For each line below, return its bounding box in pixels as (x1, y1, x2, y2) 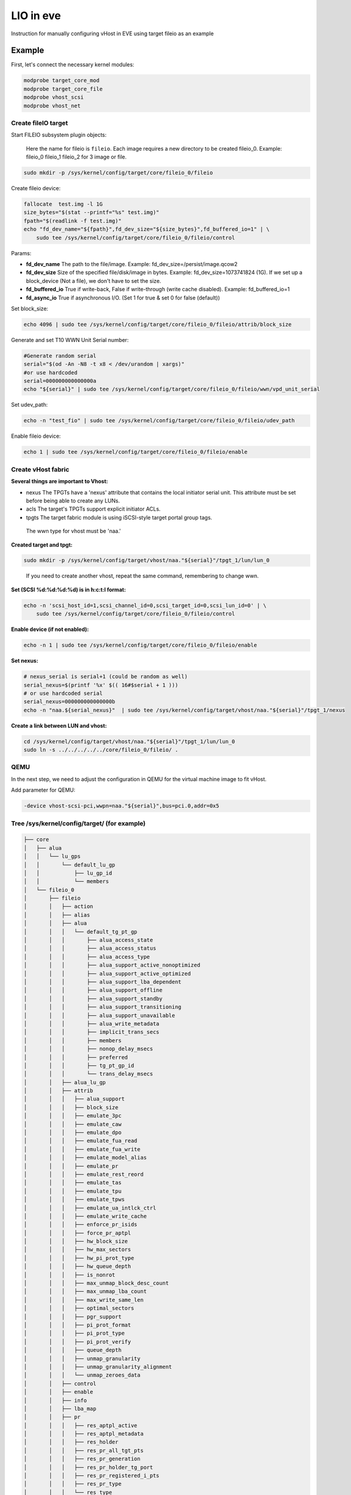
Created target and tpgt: (11, 541, 73, 548)
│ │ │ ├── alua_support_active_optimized (23, 970, 191, 977)
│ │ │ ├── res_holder (23, 1439, 119, 1445)
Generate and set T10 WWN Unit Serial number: (11, 336, 129, 343)
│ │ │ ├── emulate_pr (23, 1163, 119, 1169)
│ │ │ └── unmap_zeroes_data (23, 1372, 141, 1378)
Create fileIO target (11, 118, 68, 127)
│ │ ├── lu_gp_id (23, 869, 112, 876)
